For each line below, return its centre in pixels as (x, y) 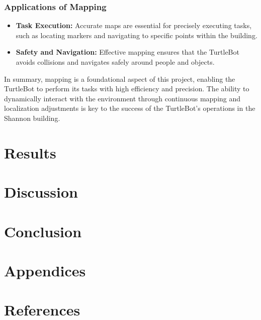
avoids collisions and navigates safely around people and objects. (115, 62)
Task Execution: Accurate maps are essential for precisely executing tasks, (134, 25)
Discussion (41, 192)
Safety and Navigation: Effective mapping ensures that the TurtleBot (127, 52)
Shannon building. (32, 118)
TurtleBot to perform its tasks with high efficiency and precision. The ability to (127, 89)
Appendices (45, 270)
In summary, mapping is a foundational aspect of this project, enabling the (120, 78)
